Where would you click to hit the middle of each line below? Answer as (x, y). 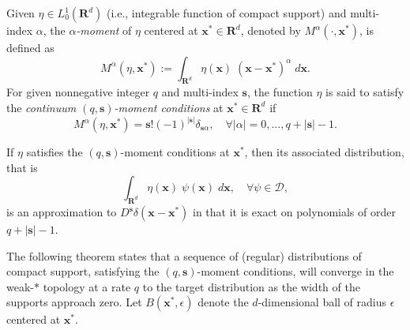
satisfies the (55, 152)
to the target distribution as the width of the (251, 286)
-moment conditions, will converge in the (295, 271)
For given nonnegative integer (78, 92)
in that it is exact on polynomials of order (294, 212)
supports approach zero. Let (74, 302)
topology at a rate (87, 286)
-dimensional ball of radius (322, 302)
